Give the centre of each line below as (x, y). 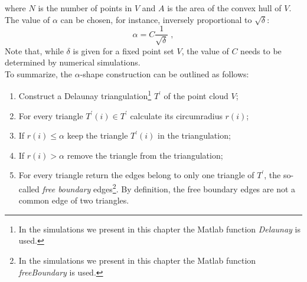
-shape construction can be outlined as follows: (164, 73)
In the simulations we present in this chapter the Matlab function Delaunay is (159, 229)
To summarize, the (39, 73)
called (29, 188)
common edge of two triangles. (74, 200)
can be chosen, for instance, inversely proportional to (156, 19)
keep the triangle (97, 135)
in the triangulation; (194, 135)
